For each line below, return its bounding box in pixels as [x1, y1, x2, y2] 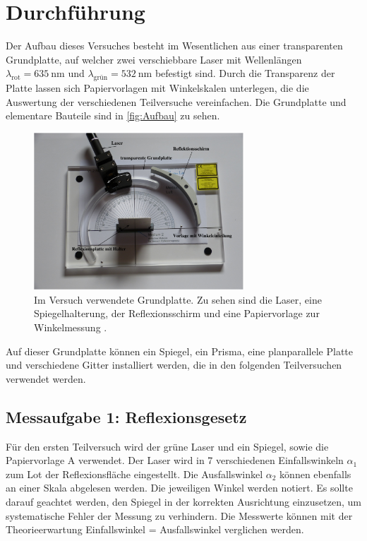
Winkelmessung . [34, 319, 107, 334]
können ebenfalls [279, 466, 351, 481]
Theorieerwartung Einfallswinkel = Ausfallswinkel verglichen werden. [6, 522, 304, 537]
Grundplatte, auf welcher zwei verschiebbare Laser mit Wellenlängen [6, 52, 302, 66]
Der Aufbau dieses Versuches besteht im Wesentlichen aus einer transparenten [6, 38, 343, 53]
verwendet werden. [6, 371, 86, 386]
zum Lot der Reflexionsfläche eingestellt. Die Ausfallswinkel [6, 466, 263, 481]
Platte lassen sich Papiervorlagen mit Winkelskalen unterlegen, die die [6, 81, 309, 95]
